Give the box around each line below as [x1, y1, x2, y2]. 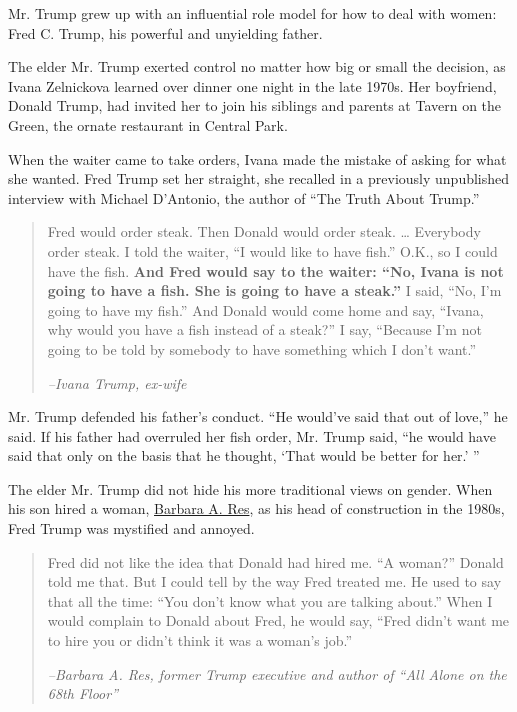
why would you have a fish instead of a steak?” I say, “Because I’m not [47, 319, 482, 340]
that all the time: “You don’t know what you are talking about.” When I [47, 590, 493, 611]
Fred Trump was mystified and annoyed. [8, 518, 255, 539]
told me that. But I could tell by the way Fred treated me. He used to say [47, 571, 502, 592]
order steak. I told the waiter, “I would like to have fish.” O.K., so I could [47, 240, 498, 261]
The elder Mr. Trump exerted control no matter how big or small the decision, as [8, 56, 506, 77]
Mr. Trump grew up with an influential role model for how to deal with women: [8, 3, 497, 23]
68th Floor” [47, 683, 119, 704]
